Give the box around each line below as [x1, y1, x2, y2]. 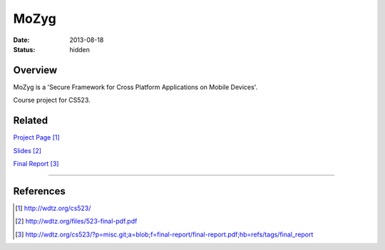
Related [13, 115, 48, 127]
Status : [13, 45, 36, 53]
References [13, 185, 66, 197]
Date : [13, 36, 30, 44]
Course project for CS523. [13, 96, 91, 105]
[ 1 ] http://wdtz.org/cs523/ [15, 204, 91, 212]
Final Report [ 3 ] [13, 159, 59, 167]
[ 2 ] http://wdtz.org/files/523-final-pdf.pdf [15, 217, 138, 226]
